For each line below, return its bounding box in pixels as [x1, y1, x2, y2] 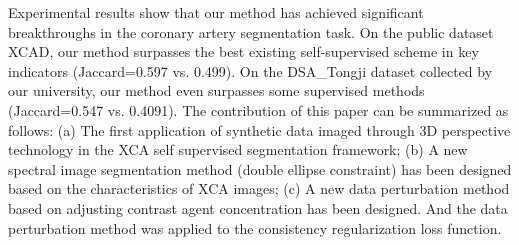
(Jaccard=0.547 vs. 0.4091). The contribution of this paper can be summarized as [8, 99, 509, 120]
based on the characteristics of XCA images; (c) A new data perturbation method [8, 178, 510, 199]
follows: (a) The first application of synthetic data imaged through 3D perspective [8, 119, 511, 140]
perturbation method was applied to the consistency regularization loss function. [8, 217, 502, 238]
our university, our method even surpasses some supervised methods [8, 80, 425, 101]
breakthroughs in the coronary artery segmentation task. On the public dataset [8, 21, 494, 42]
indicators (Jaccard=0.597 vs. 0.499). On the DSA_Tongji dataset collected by [8, 60, 493, 81]
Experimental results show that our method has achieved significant [8, 2, 424, 22]
